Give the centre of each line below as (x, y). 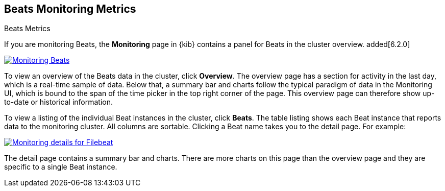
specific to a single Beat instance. (61, 167)
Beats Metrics (27, 29)
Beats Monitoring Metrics (70, 9)
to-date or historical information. (58, 102)
